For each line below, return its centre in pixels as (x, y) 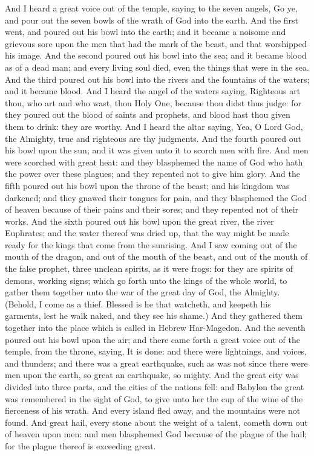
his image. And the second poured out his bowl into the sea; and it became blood (156, 55)
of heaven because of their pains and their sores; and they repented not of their (152, 209)
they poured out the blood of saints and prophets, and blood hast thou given (148, 114)
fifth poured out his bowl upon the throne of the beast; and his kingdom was (147, 185)
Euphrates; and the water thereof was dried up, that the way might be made (147, 233)
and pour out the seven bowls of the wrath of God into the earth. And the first (152, 20)
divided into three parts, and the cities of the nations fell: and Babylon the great (155, 387)
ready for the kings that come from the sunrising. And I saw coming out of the (151, 244)
